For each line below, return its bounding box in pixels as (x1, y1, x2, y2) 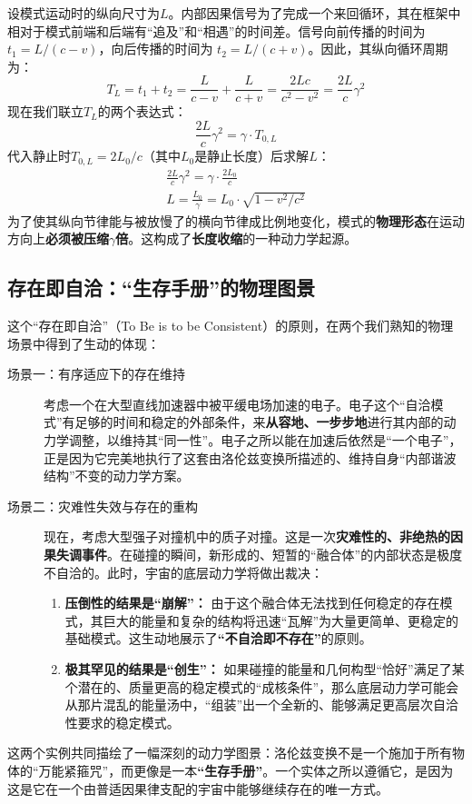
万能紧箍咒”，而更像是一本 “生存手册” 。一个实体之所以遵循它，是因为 (38, 760, 454, 779)
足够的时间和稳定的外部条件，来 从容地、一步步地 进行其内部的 (74, 412, 444, 432)
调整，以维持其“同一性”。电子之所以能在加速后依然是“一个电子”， (68, 431, 462, 450)
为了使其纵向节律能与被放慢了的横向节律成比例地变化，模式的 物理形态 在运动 (7, 211, 465, 230)
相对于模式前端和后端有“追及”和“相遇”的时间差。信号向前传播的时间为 (7, 21, 426, 40)
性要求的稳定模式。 (64, 712, 180, 731)
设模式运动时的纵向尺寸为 (7, 4, 160, 22)
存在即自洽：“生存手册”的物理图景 (7, 273, 315, 302)
